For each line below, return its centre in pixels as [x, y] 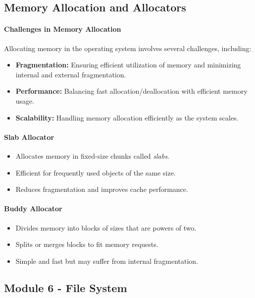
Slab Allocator [29, 137]
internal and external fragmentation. [71, 74]
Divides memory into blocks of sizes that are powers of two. [106, 227]
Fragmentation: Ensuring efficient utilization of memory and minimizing [128, 65]
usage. [25, 100]
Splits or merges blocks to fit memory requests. [87, 244]
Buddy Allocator [33, 209]
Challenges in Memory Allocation [63, 29]
